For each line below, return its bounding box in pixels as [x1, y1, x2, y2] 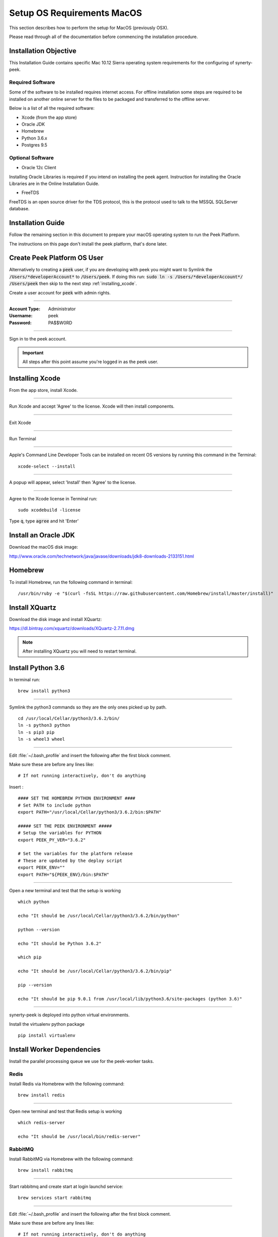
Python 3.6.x [21, 135, 47, 141]
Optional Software [9, 154, 54, 161]
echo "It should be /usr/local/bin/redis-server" [18, 1134, 141, 1139]
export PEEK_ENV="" [18, 865, 65, 870]
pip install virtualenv [18, 1032, 76, 1038]
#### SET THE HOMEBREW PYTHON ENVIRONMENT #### [18, 796, 136, 801]
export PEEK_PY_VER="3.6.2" [18, 837, 86, 843]
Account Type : [9, 306, 41, 312]
